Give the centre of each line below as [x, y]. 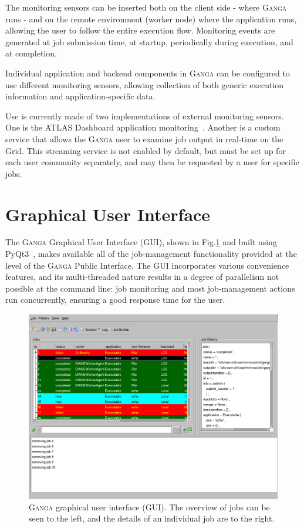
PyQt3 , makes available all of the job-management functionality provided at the [151, 254]
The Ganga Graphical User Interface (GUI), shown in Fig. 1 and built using [141, 242]
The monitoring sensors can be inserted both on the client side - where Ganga [146, 7]
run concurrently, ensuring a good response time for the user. [115, 300]
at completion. [31, 53]
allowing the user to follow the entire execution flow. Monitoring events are [140, 30]
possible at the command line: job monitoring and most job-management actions [150, 288]
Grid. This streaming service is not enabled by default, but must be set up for [146, 150]
